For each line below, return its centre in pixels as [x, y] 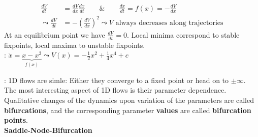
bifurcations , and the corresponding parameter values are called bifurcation [128, 110]
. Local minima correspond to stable [183, 34]
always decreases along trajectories [169, 23]
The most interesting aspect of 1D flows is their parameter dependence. [115, 90]
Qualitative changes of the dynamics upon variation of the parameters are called [129, 100]
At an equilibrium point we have [55, 34]
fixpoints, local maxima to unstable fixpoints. [75, 45]
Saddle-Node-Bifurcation [48, 130]
